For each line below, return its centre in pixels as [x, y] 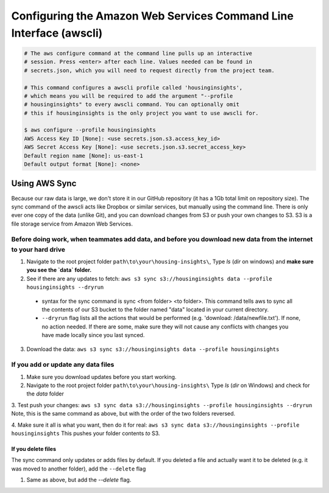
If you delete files [34, 449]
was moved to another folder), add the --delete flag [79, 469]
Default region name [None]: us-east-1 [83, 156]
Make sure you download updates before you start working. [101, 377]
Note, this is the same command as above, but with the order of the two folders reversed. [123, 414]
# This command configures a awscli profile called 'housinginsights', [133, 87]
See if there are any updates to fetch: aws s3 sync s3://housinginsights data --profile [149, 278]
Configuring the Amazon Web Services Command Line [152, 16]
